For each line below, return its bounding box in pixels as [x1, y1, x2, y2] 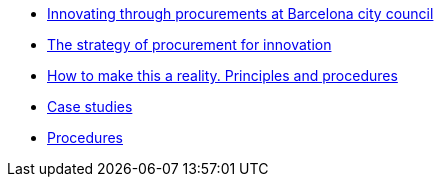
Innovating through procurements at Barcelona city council [47, 5, 434, 22]
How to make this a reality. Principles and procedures [47, 67, 398, 84]
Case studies [47, 98, 133, 115]
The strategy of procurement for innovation [47, 36, 332, 53]
